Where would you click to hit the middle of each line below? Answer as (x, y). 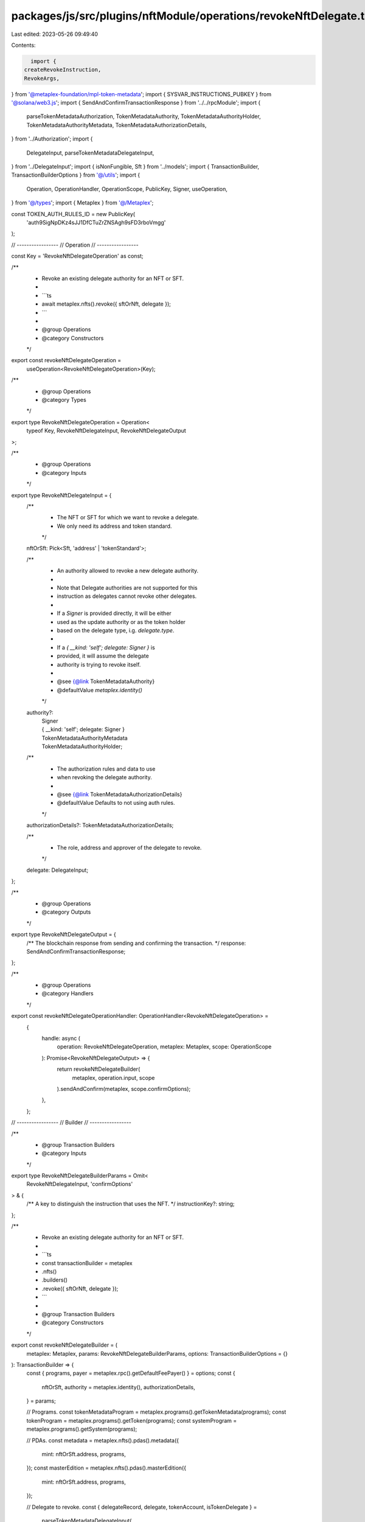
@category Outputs (66, 912)
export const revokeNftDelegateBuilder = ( (64, 1345)
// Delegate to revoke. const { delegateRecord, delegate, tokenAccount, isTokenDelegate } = (142, 1507)
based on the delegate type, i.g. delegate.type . (116, 630)
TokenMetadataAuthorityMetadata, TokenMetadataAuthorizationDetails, (116, 125)
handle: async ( (61, 1039)
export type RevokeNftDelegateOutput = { (64, 935)
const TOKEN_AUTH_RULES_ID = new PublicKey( (73, 214)
